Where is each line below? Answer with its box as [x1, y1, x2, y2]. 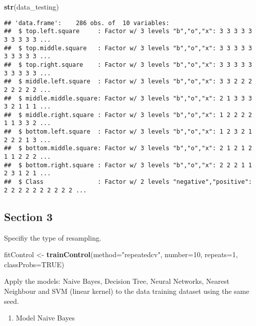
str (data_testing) [4, 2, 59, 12]
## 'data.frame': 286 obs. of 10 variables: [4, 19, 170, 27]
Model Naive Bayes [16, 312, 75, 323]
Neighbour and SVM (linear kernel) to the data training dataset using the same [4, 285, 249, 296]
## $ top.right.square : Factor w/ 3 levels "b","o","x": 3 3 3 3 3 [4, 61, 252, 68]
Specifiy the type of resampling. [4, 232, 101, 243]
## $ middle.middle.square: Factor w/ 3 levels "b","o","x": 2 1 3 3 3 [4, 94, 252, 102]
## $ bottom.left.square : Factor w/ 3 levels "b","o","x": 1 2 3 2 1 [4, 128, 252, 136]
